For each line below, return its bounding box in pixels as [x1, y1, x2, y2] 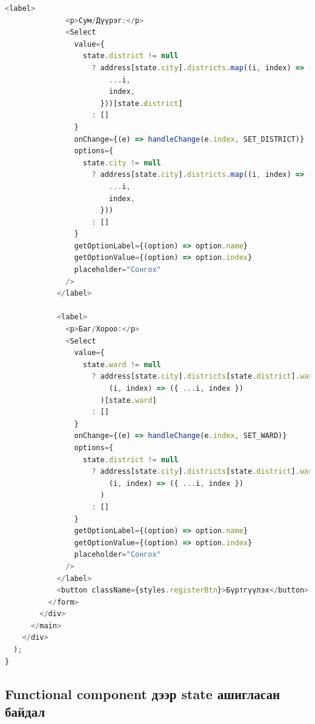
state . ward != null [82, 360, 161, 369]
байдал [5, 702, 45, 721]
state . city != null [82, 158, 161, 167]
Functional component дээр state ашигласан [5, 684, 280, 703]
